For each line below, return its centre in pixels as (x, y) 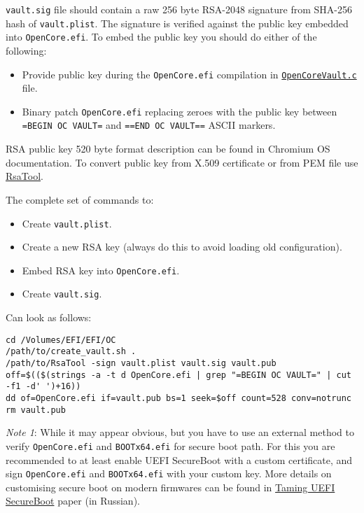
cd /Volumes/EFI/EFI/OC (61, 340)
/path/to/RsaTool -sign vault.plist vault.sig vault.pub (141, 363)
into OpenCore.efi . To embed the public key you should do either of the (161, 37)
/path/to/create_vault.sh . (71, 352)
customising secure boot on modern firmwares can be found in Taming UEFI (170, 487)
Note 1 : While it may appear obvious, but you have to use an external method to (180, 432)
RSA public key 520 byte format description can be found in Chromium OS (168, 149)
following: (26, 50)
